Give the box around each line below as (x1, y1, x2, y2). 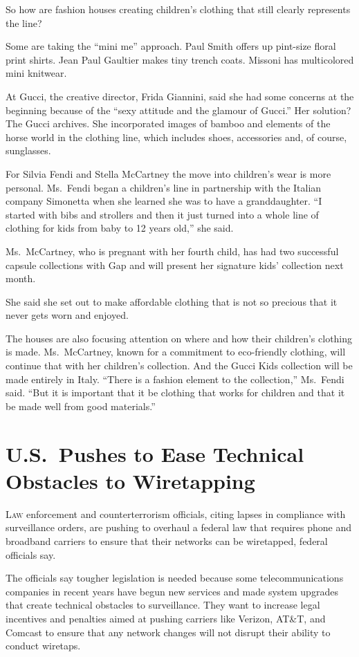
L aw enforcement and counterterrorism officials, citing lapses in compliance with (6, 506, 346, 521)
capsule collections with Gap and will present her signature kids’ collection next (6, 257, 344, 272)
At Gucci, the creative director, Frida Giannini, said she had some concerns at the (6, 89, 354, 103)
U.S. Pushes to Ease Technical (6, 439, 304, 468)
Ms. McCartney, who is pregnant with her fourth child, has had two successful (6, 243, 339, 258)
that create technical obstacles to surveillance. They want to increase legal (6, 598, 320, 612)
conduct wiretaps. (6, 638, 81, 653)
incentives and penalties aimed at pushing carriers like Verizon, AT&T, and (6, 611, 326, 625)
